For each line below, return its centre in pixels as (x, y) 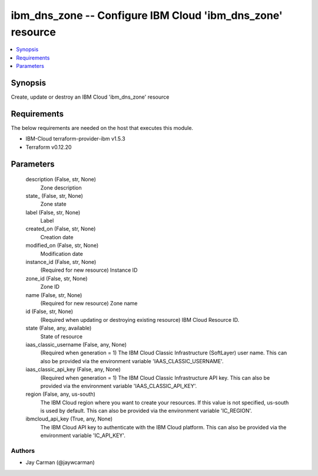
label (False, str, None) (53, 212)
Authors (23, 451)
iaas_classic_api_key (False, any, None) (73, 370)
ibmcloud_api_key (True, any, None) (69, 419)
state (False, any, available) (59, 328)
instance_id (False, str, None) (61, 262)
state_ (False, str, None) (54, 195)
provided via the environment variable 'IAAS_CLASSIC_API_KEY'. (119, 386)
